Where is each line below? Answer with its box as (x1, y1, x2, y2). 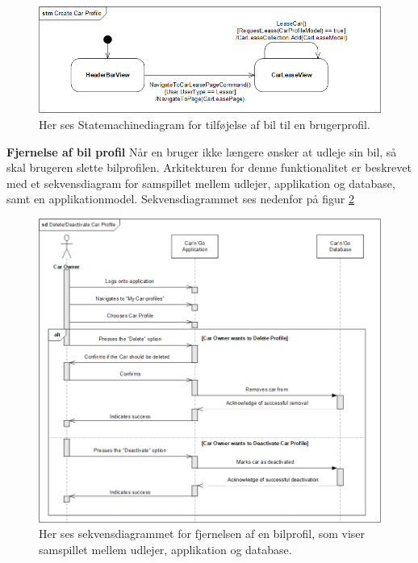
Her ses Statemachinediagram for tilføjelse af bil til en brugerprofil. (39, 115, 370, 132)
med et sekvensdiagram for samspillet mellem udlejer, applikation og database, (6, 174, 395, 191)
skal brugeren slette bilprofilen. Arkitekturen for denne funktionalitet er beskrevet (6, 159, 412, 176)
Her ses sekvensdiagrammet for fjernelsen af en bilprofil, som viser (39, 525, 366, 542)
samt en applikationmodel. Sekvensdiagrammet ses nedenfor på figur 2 (6, 190, 354, 207)
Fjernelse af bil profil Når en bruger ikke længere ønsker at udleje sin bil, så (6, 143, 397, 160)
